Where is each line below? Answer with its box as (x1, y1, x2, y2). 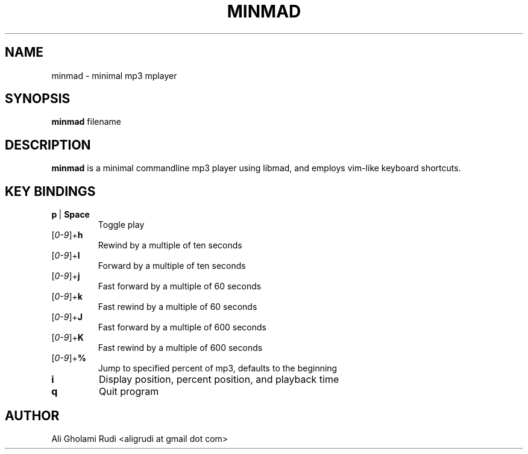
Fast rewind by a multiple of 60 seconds (98, 301, 257, 312)
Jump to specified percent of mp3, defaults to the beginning (98, 363, 338, 374)
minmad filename (51, 116, 122, 127)
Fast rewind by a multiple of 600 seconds (98, 342, 263, 353)
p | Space (51, 209, 90, 220)
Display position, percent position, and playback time (98, 373, 339, 386)
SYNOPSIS (5, 91, 71, 107)
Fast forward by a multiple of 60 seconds (98, 281, 262, 292)
